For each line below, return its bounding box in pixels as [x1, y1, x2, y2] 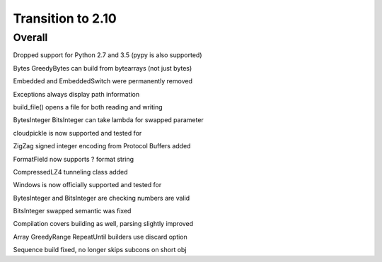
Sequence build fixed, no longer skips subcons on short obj [13, 246, 187, 254]
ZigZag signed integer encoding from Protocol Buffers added [13, 142, 191, 150]
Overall [13, 31, 48, 44]
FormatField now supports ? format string [13, 155, 134, 163]
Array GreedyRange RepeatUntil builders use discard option [13, 232, 187, 241]
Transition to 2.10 [13, 11, 117, 26]
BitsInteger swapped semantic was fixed [13, 207, 132, 215]
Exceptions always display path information [13, 90, 140, 98]
